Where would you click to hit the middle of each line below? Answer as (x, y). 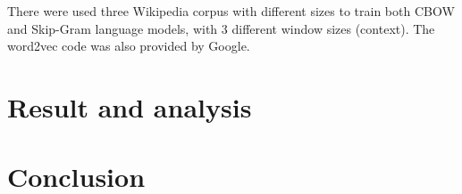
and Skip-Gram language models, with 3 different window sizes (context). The (221, 28)
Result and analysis (130, 106)
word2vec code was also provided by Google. (129, 46)
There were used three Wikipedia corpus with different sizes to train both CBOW (231, 11)
